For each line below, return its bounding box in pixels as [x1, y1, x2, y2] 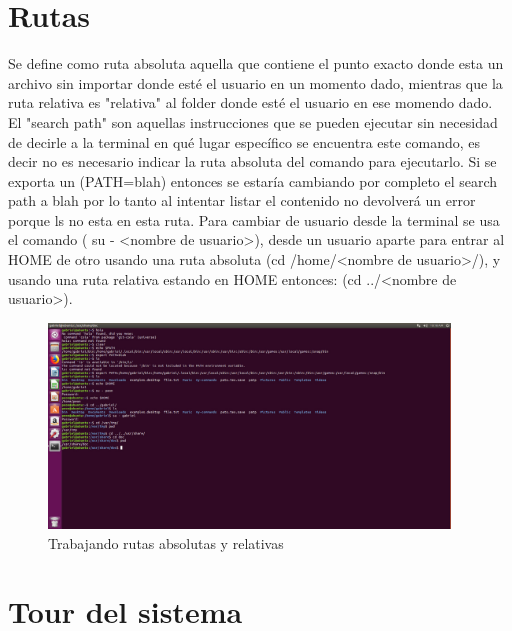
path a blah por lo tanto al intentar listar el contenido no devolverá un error [8, 190, 476, 211]
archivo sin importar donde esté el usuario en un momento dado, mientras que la [8, 72, 503, 93]
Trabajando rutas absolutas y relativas [48, 532, 284, 553]
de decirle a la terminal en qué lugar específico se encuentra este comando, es [8, 131, 481, 152]
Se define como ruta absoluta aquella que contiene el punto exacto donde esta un [8, 53, 504, 74]
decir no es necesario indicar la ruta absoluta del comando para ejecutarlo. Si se [8, 151, 497, 172]
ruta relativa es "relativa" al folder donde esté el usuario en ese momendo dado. [8, 92, 493, 113]
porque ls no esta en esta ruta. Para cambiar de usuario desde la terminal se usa [8, 209, 500, 230]
